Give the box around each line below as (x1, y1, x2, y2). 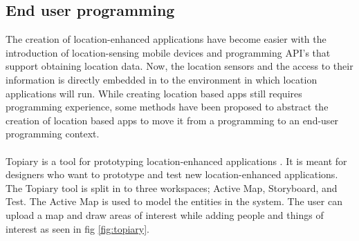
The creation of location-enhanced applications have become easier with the (6, 32, 326, 46)
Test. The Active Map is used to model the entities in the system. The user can (6, 194, 342, 209)
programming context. (6, 126, 100, 141)
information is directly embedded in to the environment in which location (6, 72, 317, 86)
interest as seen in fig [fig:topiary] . (6, 221, 150, 235)
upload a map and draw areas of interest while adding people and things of (6, 207, 324, 222)
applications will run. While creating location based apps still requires (6, 86, 302, 100)
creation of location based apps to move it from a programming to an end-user (6, 113, 339, 127)
